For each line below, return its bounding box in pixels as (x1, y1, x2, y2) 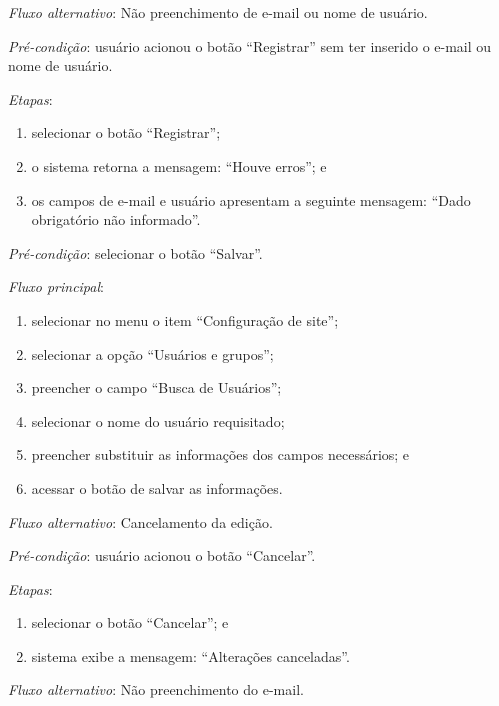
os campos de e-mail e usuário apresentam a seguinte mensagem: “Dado (31, 189, 471, 210)
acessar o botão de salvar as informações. (31, 477, 283, 498)
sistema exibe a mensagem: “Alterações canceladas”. (31, 645, 350, 666)
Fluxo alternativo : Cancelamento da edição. (8, 511, 273, 532)
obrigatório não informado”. (31, 209, 201, 230)
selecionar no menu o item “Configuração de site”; (31, 309, 339, 330)
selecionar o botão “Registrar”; (31, 122, 221, 143)
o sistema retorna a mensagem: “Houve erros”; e (31, 155, 327, 176)
